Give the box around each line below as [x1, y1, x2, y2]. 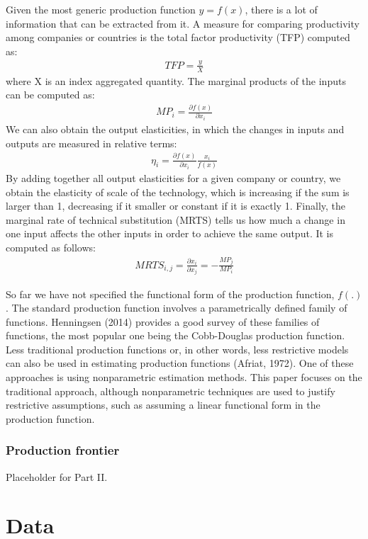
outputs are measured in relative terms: [6, 135, 177, 150]
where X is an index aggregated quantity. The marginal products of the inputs [6, 73, 346, 88]
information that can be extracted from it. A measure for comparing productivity [6, 16, 359, 30]
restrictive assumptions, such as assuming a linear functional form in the [6, 397, 320, 412]
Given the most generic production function [6, 2, 196, 16]
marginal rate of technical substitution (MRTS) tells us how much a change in [6, 212, 345, 227]
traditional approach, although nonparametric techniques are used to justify [6, 383, 335, 398]
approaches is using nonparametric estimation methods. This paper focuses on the [6, 370, 362, 385]
